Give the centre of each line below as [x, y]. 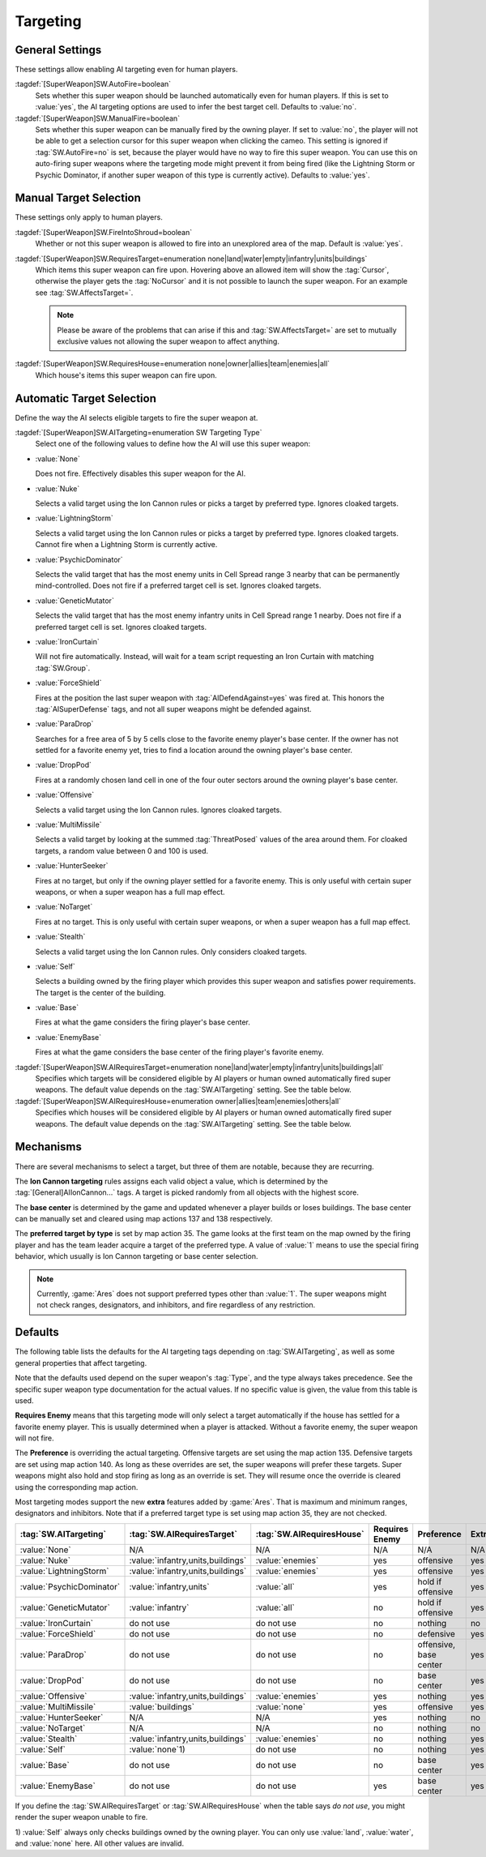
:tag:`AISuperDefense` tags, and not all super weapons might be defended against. [173, 708]
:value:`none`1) [157, 1749]
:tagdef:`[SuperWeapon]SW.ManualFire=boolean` [98, 118]
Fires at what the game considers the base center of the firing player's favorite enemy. [179, 1052]
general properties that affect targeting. [81, 1363]
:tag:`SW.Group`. [63, 668]
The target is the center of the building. [100, 992]
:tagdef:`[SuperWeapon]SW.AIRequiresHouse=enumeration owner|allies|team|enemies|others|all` [178, 1101]
